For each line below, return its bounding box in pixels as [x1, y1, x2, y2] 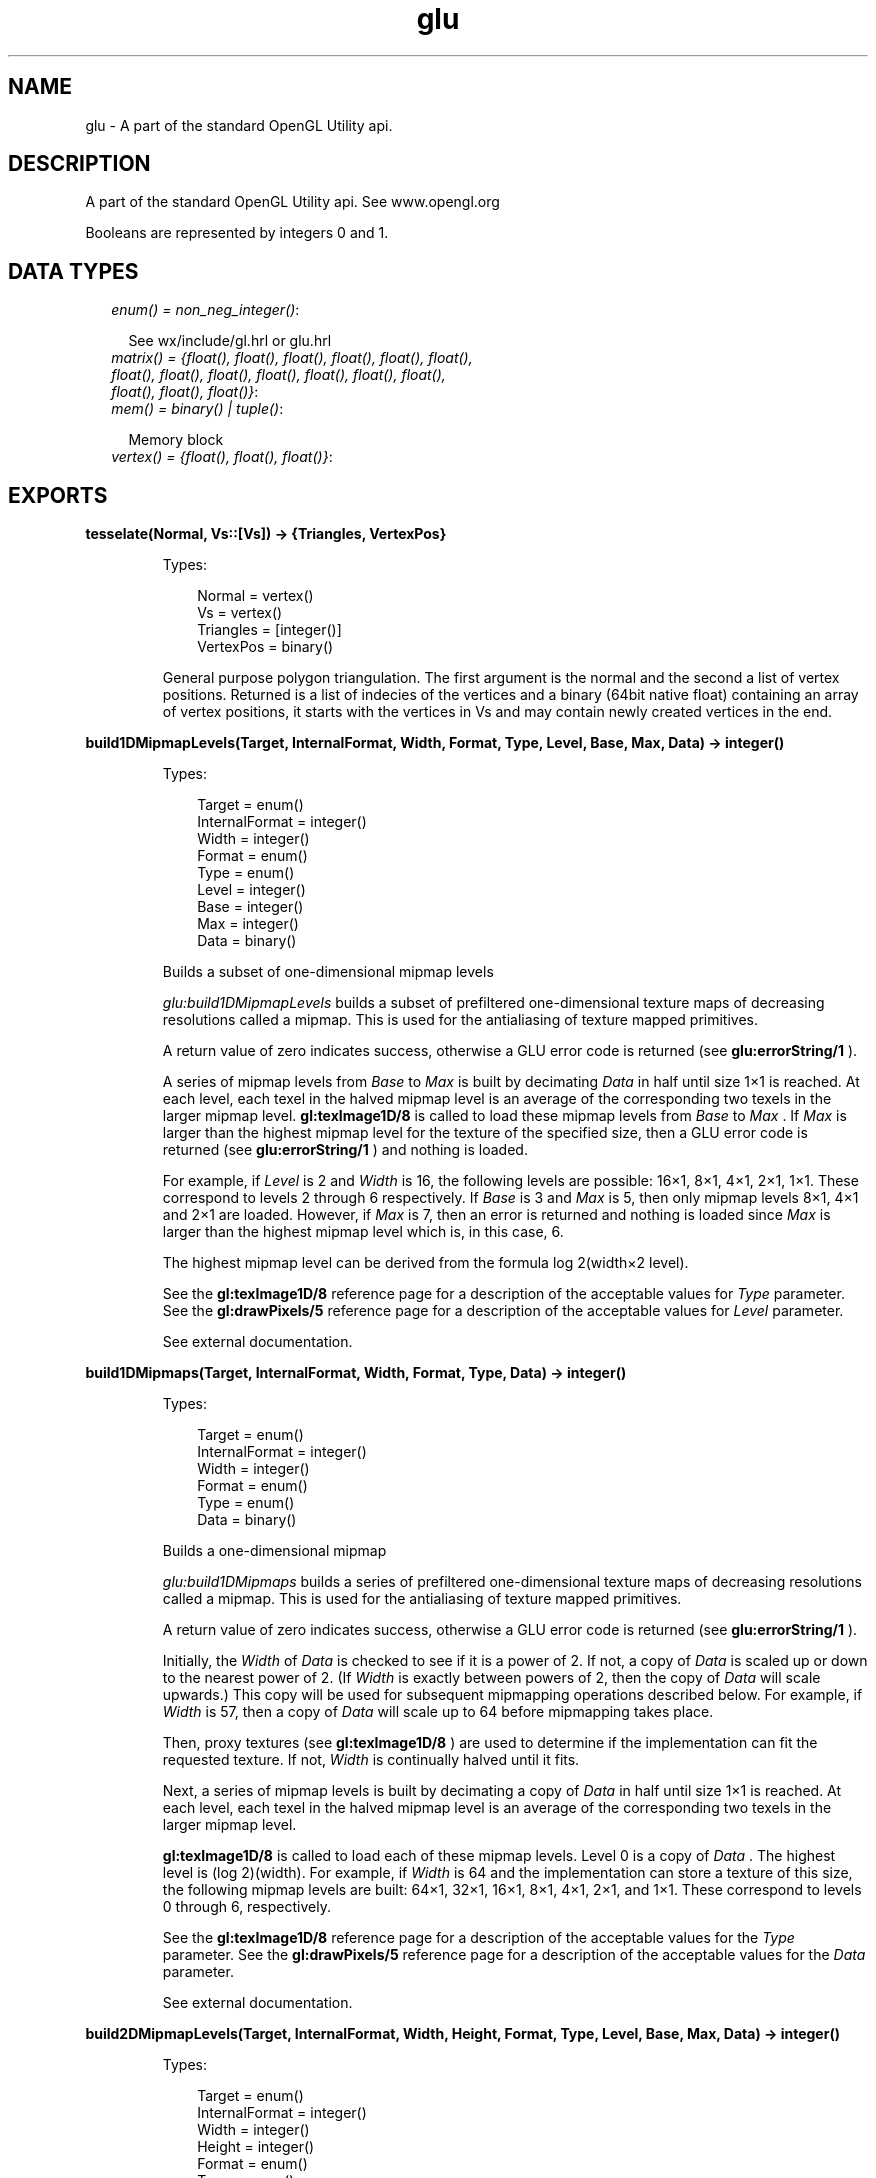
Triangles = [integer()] [197, 621, 342, 639]
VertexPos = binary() [197, 638, 334, 656]
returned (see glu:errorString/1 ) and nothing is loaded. [162, 1141, 528, 1159]
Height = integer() [197, 2138, 315, 2156]
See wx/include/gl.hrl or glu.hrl [128, 332, 332, 350]
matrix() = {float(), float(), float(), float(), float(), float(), [111, 349, 473, 367]
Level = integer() [197, 881, 306, 899]
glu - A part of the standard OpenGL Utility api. [85, 116, 393, 134]
